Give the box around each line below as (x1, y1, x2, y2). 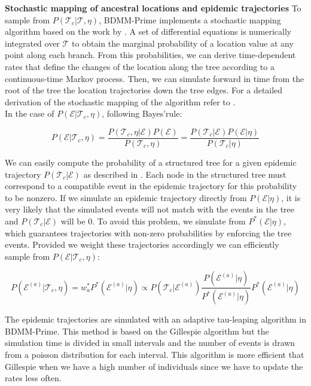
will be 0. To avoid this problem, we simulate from (60, 214, 246, 227)
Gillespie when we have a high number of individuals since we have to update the (5, 360, 303, 372)
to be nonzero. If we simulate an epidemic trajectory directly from (5, 191, 247, 203)
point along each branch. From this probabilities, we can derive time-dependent (5, 48, 296, 61)
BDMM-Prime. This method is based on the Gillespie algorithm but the (5, 324, 269, 337)
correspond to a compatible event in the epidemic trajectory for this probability (5, 180, 297, 192)
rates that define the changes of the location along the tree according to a (5, 60, 275, 72)
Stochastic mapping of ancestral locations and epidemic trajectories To (5, 2, 301, 14)
